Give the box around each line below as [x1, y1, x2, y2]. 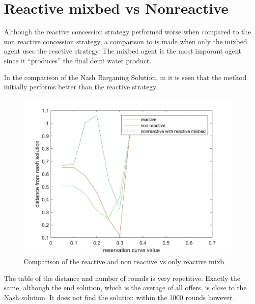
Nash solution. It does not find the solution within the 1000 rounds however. [4, 292, 234, 303]
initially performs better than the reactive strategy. [4, 82, 158, 92]
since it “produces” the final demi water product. [4, 55, 152, 65]
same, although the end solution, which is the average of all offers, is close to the [4, 282, 247, 293]
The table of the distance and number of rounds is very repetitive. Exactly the [4, 273, 240, 283]
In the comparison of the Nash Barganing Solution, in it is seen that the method [4, 72, 247, 82]
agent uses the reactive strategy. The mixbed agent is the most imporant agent [4, 46, 242, 56]
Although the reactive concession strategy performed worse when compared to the [4, 27, 251, 37]
